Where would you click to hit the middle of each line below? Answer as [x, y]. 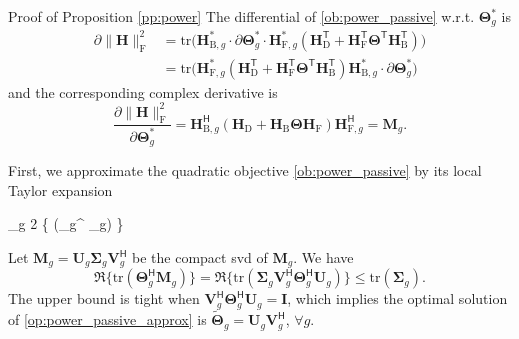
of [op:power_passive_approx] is [107, 319]
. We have [323, 257]
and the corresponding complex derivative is [143, 91]
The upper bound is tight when [104, 298]
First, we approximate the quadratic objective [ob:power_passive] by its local [245, 170]
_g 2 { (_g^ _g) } [66, 223]
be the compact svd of [200, 257]
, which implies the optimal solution [397, 298]
